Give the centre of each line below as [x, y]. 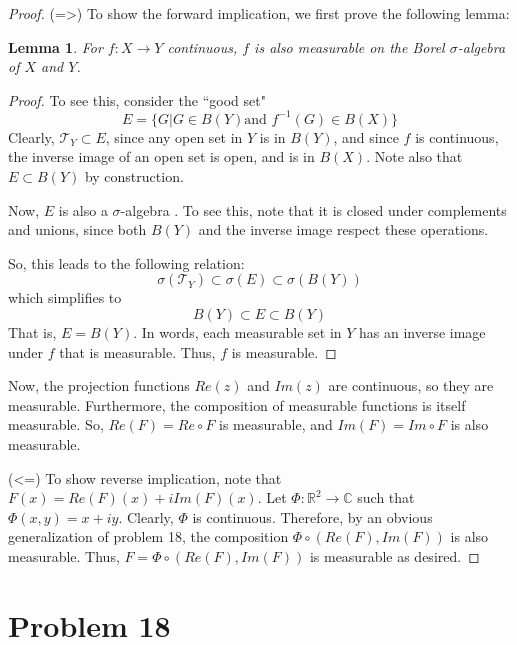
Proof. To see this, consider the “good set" [137, 99]
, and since [366, 136]
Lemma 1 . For [55, 46]
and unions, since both [77, 229]
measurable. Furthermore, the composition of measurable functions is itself [237, 404]
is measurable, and [276, 424]
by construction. [134, 176]
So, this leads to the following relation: [126, 262]
